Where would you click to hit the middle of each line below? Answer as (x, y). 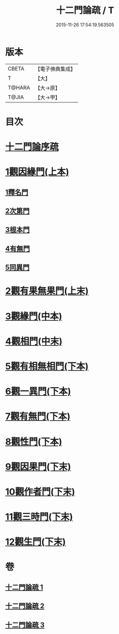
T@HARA (19, 88)
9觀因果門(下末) (38, 467)
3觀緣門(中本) (34, 316)
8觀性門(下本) (34, 442)
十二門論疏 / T (85, 10)
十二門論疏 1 (24, 587)
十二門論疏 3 (25, 625)
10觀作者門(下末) (40, 492)
